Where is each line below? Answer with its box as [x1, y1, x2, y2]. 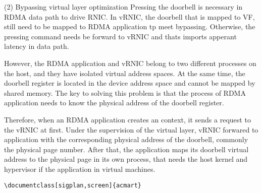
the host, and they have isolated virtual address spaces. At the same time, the [4, 68, 245, 78]
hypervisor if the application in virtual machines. [4, 163, 155, 174]
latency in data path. [4, 41, 69, 51]
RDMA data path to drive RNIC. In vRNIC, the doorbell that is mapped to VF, [4, 11, 255, 22]
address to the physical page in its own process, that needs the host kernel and [4, 154, 248, 164]
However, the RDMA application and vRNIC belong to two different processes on [4, 57, 256, 68]
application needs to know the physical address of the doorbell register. [4, 97, 224, 108]
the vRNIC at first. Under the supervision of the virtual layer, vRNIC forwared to [4, 124, 258, 135]
